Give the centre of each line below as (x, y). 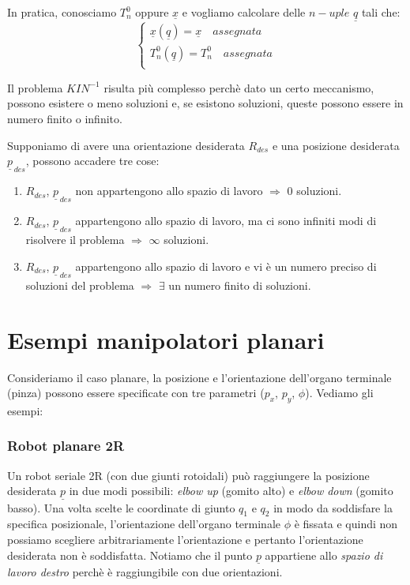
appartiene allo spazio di (324, 555)
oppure (152, 12)
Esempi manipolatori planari (166, 339)
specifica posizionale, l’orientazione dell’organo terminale (144, 524)
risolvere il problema (75, 240)
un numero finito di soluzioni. (240, 285)
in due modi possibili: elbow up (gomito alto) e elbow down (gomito (231, 491)
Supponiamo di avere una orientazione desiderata (126, 145)
